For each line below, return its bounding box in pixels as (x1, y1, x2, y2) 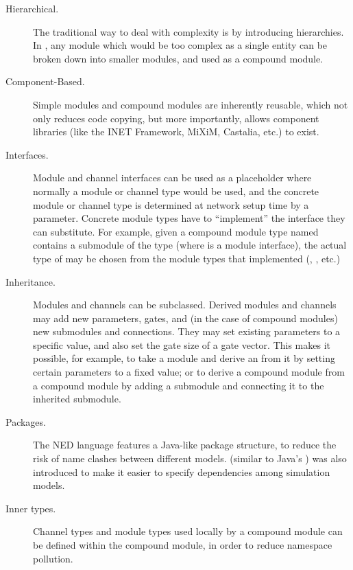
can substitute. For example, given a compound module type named (33, 224, 319, 238)
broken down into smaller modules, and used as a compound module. (33, 51, 324, 65)
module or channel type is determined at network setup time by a (33, 197, 309, 212)
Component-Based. (5, 74, 85, 89)
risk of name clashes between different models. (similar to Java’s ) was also (33, 451, 347, 466)
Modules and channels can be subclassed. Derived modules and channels (33, 297, 337, 312)
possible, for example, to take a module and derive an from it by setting (33, 351, 335, 365)
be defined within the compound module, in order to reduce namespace (33, 538, 332, 551)
